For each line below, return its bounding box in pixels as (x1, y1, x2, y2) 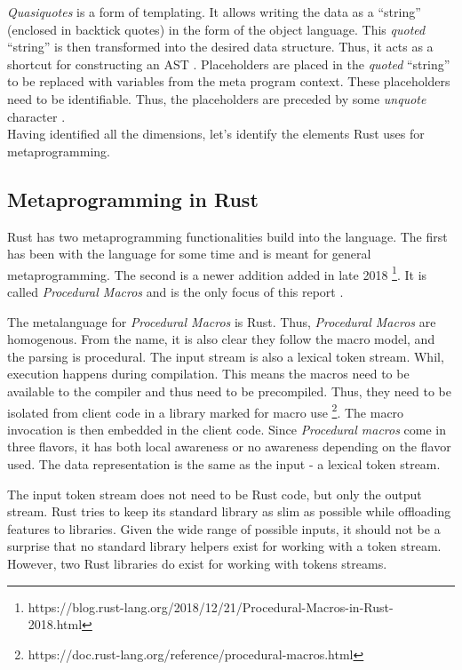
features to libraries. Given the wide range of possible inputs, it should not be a (7, 519, 441, 538)
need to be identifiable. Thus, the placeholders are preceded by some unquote (7, 89, 426, 108)
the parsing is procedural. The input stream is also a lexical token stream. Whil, (7, 347, 444, 365)
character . (7, 107, 66, 125)
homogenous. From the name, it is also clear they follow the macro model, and (7, 330, 435, 348)
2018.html (28, 615, 83, 634)
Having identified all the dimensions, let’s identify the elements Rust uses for (7, 124, 425, 143)
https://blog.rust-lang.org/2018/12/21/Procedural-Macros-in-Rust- (28, 597, 394, 616)
